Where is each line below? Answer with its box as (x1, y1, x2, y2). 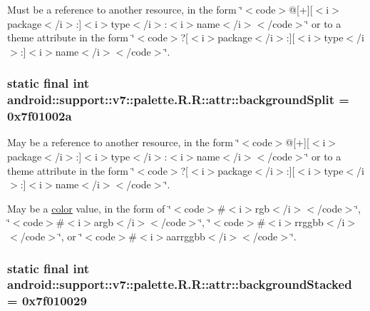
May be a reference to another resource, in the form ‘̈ (7, 135, 240, 150)
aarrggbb (166, 229, 205, 243)
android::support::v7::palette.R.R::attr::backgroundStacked (7, 275, 352, 293)
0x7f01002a (7, 107, 72, 125)
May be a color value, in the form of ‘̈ (7, 200, 171, 215)
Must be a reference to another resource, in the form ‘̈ (7, 2, 243, 16)
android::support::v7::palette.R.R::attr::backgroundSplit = (7, 91, 349, 108)
